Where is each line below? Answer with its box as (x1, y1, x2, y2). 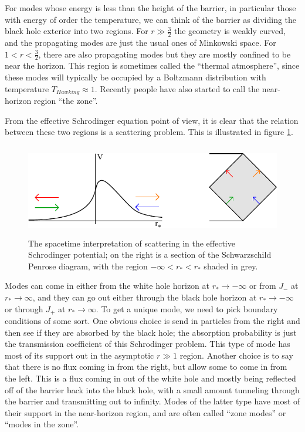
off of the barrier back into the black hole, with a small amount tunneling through (5, 383, 300, 396)
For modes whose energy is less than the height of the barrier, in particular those (5, 2, 296, 14)
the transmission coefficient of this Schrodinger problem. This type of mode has (5, 338, 290, 350)
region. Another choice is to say (179, 349, 293, 361)
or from (249, 279, 276, 292)
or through (5, 302, 43, 315)
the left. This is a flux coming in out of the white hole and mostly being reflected (5, 372, 296, 384)
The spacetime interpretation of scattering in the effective (28, 237, 235, 249)
